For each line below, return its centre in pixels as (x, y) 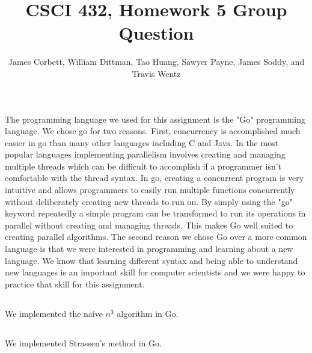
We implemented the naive (54, 313)
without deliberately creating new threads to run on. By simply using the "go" (149, 201)
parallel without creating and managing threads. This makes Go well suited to (149, 225)
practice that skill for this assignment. (75, 284)
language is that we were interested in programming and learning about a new (149, 249)
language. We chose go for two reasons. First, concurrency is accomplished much (153, 131)
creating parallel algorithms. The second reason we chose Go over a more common (156, 237)
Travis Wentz (156, 73)
